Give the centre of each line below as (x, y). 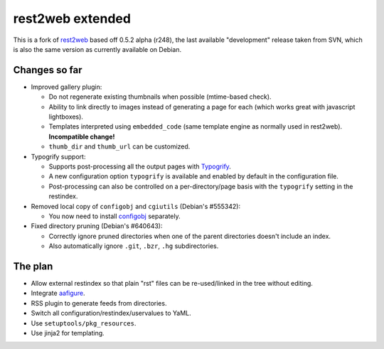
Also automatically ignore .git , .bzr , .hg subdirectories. (134, 246)
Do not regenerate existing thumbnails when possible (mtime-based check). (160, 97)
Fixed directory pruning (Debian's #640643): (97, 226)
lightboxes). (66, 117)
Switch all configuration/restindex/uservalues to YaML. (111, 313)
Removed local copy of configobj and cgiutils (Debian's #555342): (136, 206)
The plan (33, 266)
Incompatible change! (82, 136)
